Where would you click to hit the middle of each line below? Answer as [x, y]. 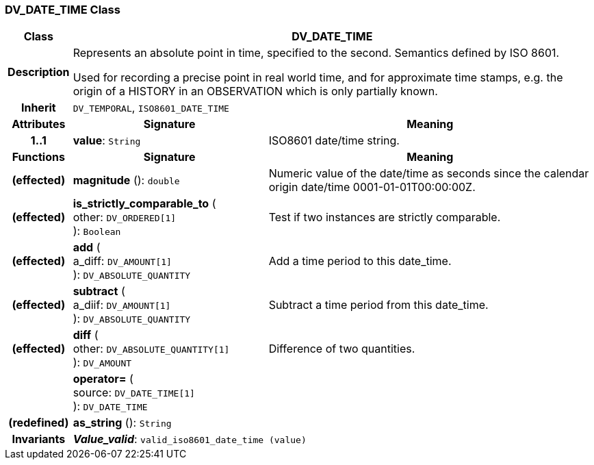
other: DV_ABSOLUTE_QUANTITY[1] [151, 349]
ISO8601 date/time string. [334, 141]
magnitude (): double [126, 180]
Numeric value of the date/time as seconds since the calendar [429, 174]
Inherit [38, 108]
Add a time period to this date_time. [360, 261]
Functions [38, 157]
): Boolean [97, 231]
